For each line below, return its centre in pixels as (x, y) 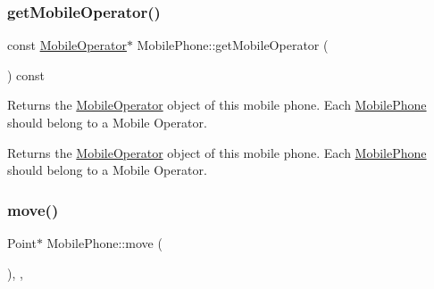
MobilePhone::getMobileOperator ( (233, 45)
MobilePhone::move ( (104, 243)
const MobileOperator (67, 45)
